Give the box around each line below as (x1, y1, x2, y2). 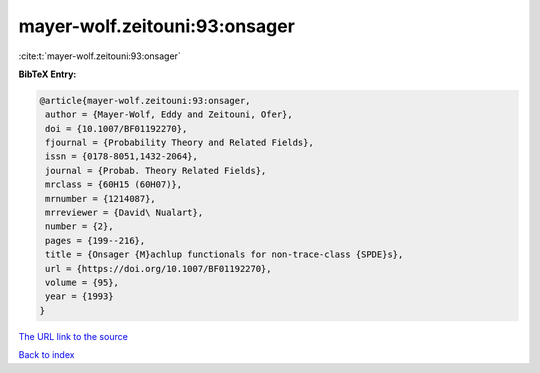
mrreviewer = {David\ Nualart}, (45, 207, 204, 219)
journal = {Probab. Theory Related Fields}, (45, 165, 267, 176)
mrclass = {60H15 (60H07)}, (45, 179, 183, 190)
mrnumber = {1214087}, (45, 193, 157, 204)
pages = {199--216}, (45, 235, 146, 246)
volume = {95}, (45, 277, 120, 288)
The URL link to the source (18, 330, 129, 342)
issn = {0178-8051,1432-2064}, (45, 151, 199, 162)
